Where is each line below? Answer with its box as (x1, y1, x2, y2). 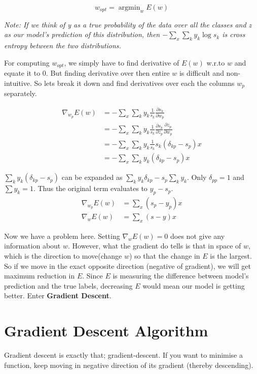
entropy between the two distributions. (4, 40, 121, 51)
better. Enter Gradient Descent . (4, 290, 112, 301)
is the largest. (210, 250, 252, 261)
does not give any (170, 230, 225, 241)
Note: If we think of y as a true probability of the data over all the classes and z (4, 19, 252, 29)
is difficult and (179, 68, 224, 78)
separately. (4, 88, 37, 99)
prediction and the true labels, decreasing (4, 280, 133, 291)
